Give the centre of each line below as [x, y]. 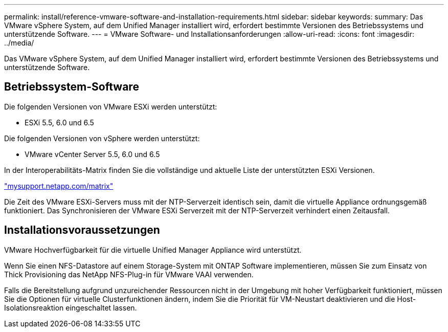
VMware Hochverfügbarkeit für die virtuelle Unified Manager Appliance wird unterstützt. [153, 250]
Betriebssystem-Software [72, 87]
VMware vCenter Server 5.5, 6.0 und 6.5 [92, 154]
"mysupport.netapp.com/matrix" [59, 186]
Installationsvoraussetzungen [82, 230]
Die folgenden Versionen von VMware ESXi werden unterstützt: [111, 106]
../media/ [19, 43]
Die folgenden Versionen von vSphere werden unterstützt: [102, 138]
